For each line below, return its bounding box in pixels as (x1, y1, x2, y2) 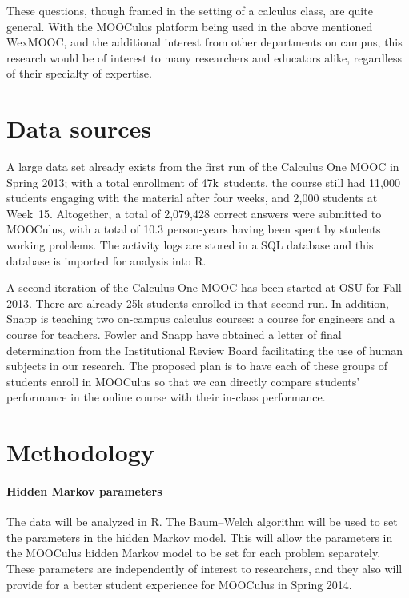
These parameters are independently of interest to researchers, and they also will (6, 560, 403, 576)
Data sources (6, 112, 151, 145)
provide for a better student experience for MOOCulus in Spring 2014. (6, 576, 352, 592)
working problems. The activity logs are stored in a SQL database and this (6, 237, 374, 253)
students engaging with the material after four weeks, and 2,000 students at (6, 189, 378, 206)
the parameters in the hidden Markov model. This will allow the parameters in (6, 528, 393, 545)
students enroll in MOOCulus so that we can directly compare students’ (6, 373, 360, 389)
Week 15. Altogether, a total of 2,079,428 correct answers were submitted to (6, 205, 382, 221)
